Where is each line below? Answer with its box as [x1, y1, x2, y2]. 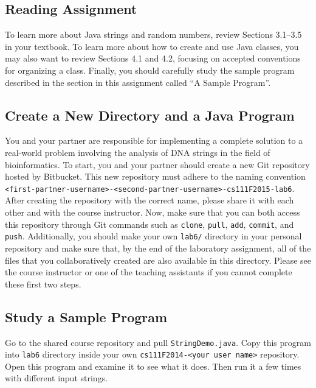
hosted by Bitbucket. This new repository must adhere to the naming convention [5, 170, 306, 183]
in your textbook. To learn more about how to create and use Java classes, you [5, 40, 299, 52]
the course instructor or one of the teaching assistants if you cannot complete [5, 266, 292, 278]
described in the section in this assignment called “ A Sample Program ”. [5, 76, 271, 88]
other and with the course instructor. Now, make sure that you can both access [5, 206, 300, 219]
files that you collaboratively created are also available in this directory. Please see [5, 253, 311, 266]
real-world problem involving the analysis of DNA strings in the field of [5, 146, 270, 158]
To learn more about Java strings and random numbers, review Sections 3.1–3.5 [5, 28, 302, 41]
